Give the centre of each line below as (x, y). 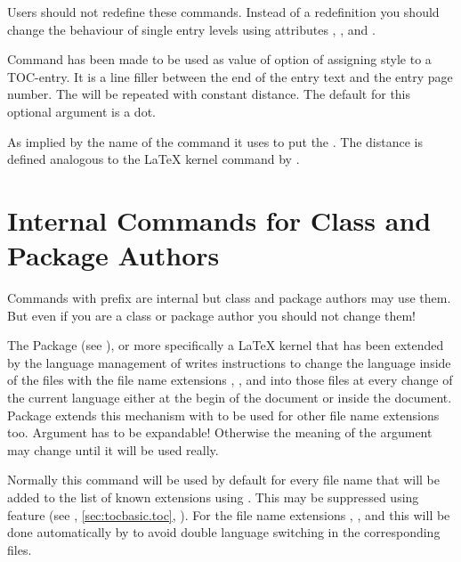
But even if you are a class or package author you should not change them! (212, 315)
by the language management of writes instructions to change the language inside (229, 362)
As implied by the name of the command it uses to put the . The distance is (215, 141)
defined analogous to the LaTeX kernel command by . (154, 159)
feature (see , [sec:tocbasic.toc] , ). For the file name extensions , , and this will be (229, 514)
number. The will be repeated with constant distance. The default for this (209, 94)
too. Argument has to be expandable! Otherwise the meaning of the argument (220, 432)
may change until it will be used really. (113, 449)
